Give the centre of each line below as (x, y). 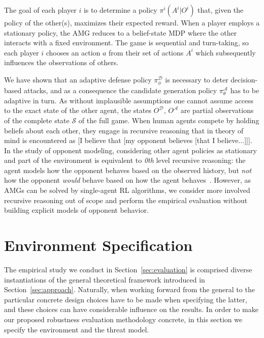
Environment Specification (98, 245)
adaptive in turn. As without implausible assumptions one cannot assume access (129, 100)
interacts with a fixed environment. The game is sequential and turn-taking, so (126, 43)
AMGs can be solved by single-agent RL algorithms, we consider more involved (127, 190)
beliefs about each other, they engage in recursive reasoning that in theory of (124, 130)
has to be (245, 90)
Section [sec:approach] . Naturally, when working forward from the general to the (129, 289)
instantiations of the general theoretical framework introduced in (105, 279)
